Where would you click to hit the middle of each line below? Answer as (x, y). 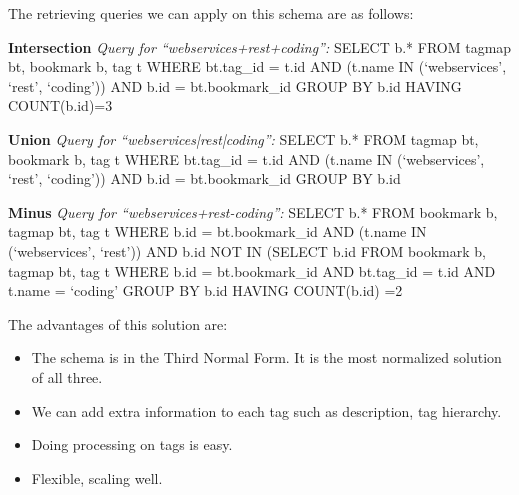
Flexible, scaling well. (97, 477)
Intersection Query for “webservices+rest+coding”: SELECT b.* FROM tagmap (260, 46)
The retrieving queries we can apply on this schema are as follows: (211, 13)
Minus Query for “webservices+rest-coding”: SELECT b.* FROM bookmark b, (253, 211)
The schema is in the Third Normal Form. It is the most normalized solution (266, 357)
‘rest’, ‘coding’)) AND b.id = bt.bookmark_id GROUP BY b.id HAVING (235, 85)
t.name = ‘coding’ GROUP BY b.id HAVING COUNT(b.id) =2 (205, 290)
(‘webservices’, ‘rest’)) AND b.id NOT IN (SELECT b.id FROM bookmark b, (247, 250)
